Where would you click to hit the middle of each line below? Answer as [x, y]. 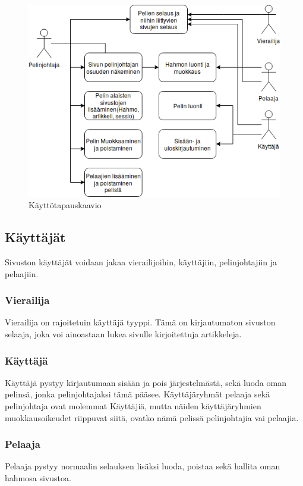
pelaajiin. [22, 273]
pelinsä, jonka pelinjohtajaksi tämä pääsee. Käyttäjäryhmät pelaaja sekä [138, 394]
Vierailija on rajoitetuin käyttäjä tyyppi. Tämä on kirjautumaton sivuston [140, 322]
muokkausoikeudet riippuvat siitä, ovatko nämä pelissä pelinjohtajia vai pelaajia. [152, 417]
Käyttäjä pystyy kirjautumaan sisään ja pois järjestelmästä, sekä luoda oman [146, 382]
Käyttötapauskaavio [65, 205]
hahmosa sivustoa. [38, 478]
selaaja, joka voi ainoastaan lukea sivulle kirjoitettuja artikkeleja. [123, 334]
